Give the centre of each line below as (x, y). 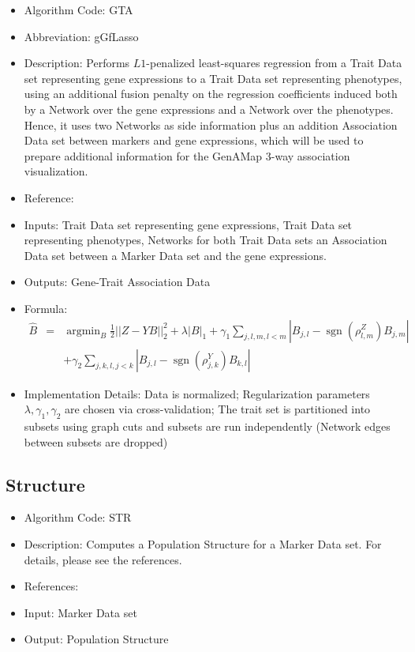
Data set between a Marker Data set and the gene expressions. (175, 255)
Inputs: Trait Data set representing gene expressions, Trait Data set (188, 224)
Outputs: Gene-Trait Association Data (117, 282)
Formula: (46, 308)
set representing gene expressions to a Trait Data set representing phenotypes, (213, 78)
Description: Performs (77, 63)
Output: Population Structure (96, 639)
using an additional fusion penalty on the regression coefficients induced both (211, 94)
